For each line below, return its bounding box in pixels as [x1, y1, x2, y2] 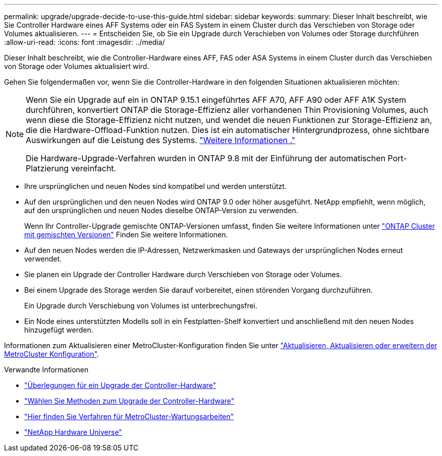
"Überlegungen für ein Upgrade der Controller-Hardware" [24, 381, 216, 389]
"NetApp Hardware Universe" [24, 428, 122, 436]
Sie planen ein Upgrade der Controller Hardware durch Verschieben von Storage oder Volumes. [24, 270, 342, 279]
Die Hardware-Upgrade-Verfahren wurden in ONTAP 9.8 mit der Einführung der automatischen [26, 153, 385, 163]
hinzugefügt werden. [24, 325, 93, 334]
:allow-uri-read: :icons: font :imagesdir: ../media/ [4, 38, 165, 46]
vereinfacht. [71, 163, 117, 173]
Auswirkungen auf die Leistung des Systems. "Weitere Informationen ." [26, 135, 296, 145]
